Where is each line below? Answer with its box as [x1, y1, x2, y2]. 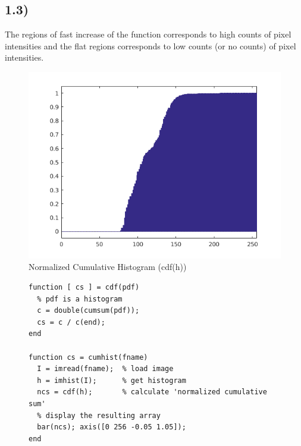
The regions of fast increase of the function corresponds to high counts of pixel [5, 28, 291, 40]
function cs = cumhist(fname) [29, 353, 148, 362]
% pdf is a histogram [37, 294, 123, 303]
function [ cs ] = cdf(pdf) [29, 283, 140, 292]
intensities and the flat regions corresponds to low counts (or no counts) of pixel [5, 39, 296, 52]
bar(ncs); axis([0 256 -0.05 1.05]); [37, 423, 186, 432]
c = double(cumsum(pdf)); [37, 306, 140, 315]
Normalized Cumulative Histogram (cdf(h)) [29, 260, 187, 273]
